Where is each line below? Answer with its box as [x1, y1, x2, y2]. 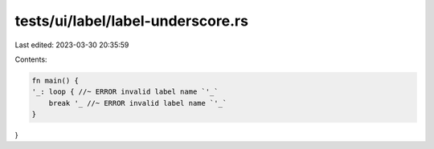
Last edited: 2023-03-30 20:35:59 [14, 40, 129, 50]
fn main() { [31, 76, 80, 85]
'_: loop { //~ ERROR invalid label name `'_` [31, 87, 219, 96]
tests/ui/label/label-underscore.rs [14, 12, 249, 30]
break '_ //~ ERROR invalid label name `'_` [48, 99, 227, 107]
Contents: [14, 54, 47, 64]
